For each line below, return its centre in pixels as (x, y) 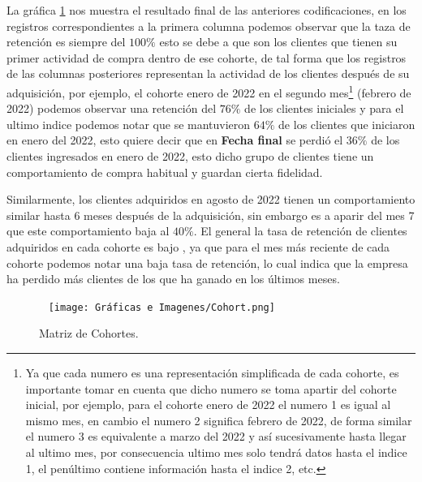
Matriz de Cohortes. (89, 333)
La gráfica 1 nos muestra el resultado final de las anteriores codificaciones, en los (207, 10)
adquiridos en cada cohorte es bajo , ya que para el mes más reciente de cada (198, 246)
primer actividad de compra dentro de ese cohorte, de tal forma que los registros (207, 57)
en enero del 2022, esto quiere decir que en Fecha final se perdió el (175, 140)
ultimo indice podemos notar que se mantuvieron (129, 124)
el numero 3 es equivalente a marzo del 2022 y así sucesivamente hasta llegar (216, 436)
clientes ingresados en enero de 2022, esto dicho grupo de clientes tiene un (190, 156)
